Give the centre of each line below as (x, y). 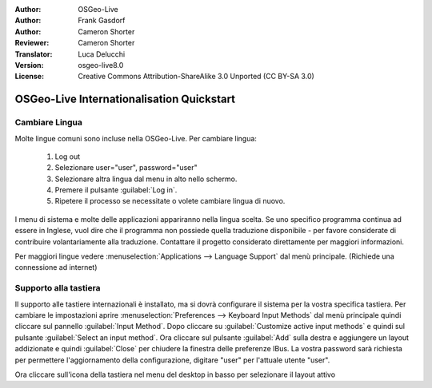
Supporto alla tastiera (58, 288)
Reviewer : (32, 43)
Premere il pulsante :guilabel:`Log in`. (116, 190)
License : (29, 77)
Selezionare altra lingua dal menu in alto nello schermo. (146, 179)
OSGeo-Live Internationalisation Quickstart (125, 99)
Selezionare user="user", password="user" (126, 168)
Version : (29, 65)
